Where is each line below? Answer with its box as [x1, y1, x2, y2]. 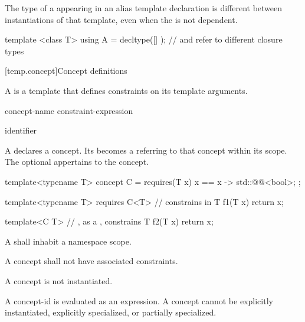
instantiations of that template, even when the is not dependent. [5, 13, 238, 25]
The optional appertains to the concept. [5, 155, 149, 168]
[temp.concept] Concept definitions [5, 64, 127, 77]
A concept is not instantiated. [5, 274, 113, 287]
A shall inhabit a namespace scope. [5, 235, 132, 247]
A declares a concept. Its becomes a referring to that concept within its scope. [5, 144, 287, 156]
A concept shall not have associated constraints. [5, 255, 178, 267]
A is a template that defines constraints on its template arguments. [5, 84, 248, 96]
